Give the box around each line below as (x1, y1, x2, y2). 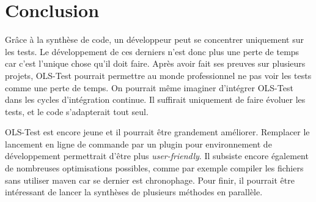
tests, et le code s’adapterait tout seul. (5, 105, 149, 118)
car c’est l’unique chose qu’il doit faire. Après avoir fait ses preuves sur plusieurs (5, 57, 306, 70)
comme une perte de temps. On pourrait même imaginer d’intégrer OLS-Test (5, 81, 293, 94)
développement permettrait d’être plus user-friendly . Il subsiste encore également (5, 149, 309, 162)
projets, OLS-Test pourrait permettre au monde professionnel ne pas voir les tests (5, 69, 312, 81)
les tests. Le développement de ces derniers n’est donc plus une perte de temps (5, 45, 299, 58)
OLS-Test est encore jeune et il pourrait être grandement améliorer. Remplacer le (5, 125, 310, 138)
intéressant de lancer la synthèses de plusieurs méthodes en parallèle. (5, 185, 263, 198)
